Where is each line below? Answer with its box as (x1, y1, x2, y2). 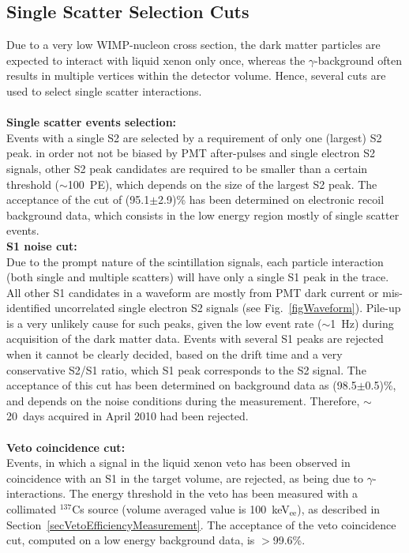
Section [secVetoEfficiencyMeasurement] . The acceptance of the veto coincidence (6, 516, 396, 532)
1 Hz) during (330, 314, 394, 331)
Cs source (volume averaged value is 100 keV (72, 501, 290, 517)
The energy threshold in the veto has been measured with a (69, 485, 358, 502)
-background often (314, 51, 402, 68)
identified (6, 299, 51, 316)
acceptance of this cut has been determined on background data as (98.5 (6, 377, 357, 393)
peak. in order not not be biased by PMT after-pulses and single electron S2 (6, 145, 375, 161)
